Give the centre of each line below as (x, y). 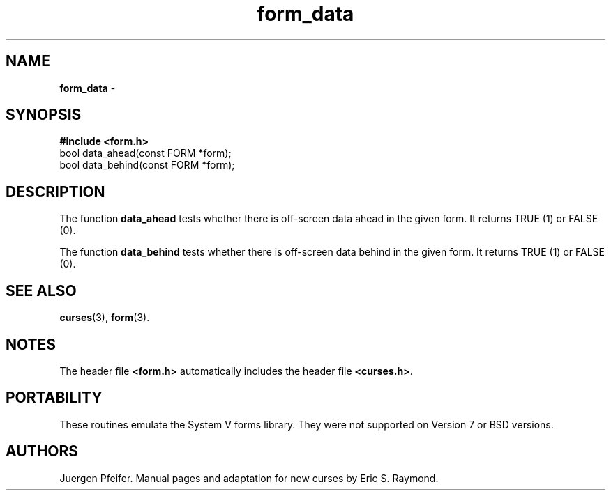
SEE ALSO (41, 290)
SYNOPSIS (44, 115)
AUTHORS (42, 451)
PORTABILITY (54, 398)
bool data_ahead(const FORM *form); (145, 153)
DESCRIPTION (55, 192)
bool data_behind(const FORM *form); (147, 165)
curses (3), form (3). (105, 318)
